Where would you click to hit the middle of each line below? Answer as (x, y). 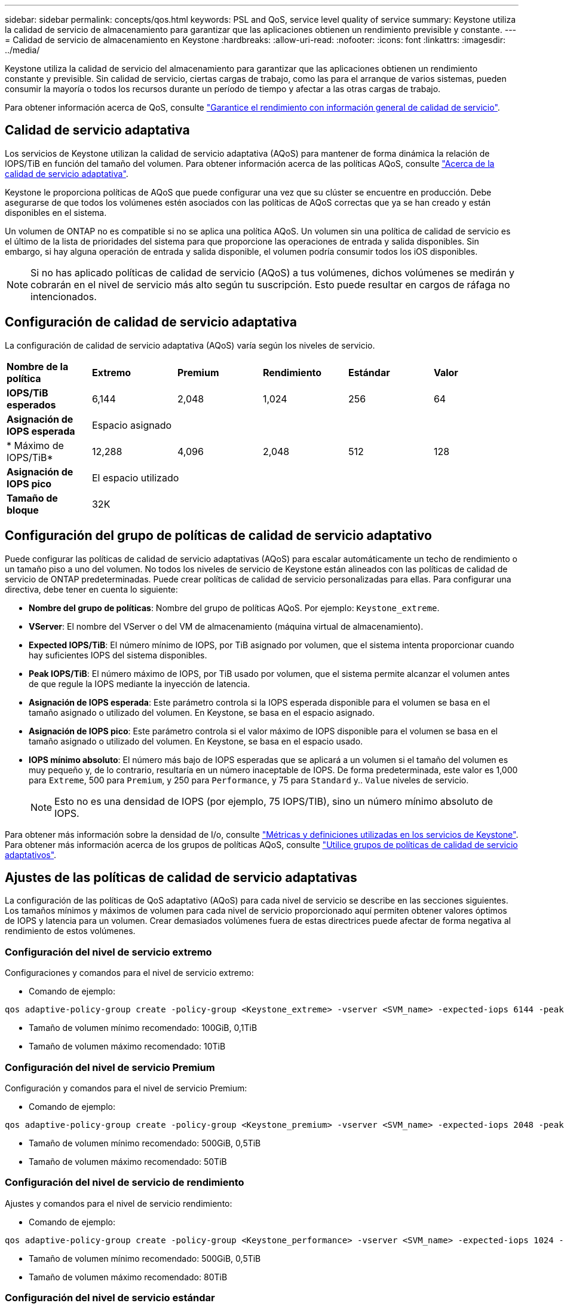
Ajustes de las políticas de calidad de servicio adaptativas (181, 877)
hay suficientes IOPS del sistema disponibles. (118, 655)
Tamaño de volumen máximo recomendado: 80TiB (128, 1277)
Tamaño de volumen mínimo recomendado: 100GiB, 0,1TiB (143, 1028)
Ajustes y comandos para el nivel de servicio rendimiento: (119, 1203)
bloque (23, 510)
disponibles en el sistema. (56, 212)
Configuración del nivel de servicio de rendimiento (125, 1183)
